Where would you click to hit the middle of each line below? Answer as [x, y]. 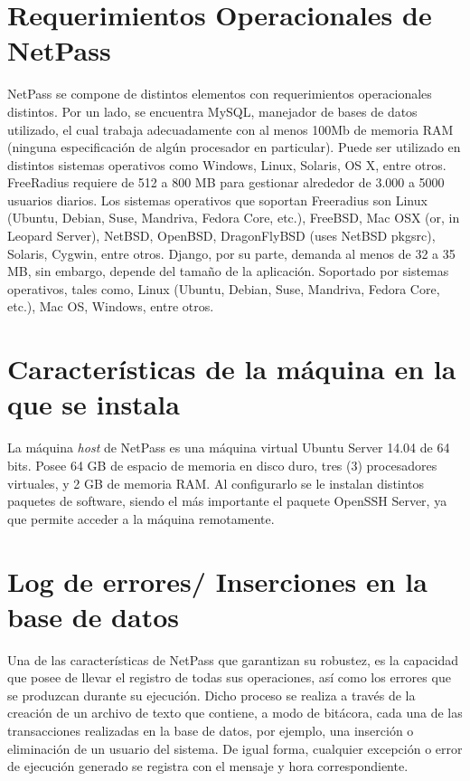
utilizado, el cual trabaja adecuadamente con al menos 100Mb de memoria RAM [230, 129]
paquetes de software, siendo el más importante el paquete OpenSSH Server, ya [227, 501]
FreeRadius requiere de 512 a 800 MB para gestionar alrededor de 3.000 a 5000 [226, 182]
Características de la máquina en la [232, 369]
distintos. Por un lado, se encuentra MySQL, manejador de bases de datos [212, 111]
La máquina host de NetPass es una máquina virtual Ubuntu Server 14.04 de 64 [229, 448]
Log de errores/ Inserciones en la [217, 581]
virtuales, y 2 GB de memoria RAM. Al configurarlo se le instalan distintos [216, 483]
